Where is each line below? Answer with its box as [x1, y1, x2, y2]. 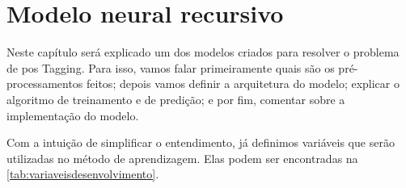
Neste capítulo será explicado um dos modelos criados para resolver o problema [6, 44, 400, 61]
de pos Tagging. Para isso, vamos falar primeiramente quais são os [6, 59, 335, 76]
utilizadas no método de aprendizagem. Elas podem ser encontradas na [6, 149, 358, 166]
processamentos [6, 75, 83, 92]
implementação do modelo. [6, 107, 139, 123]
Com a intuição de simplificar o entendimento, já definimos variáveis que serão [6, 134, 395, 151]
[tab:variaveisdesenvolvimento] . [6, 165, 159, 182]
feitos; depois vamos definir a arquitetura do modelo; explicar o [87, 75, 400, 92]
